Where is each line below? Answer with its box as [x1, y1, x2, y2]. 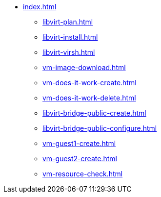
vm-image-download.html [42, 63, 126, 72]
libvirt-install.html [42, 33, 98, 41]
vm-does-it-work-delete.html [42, 94, 136, 102]
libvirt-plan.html [42, 18, 93, 26]
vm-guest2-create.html [42, 154, 117, 163]
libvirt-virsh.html [42, 48, 95, 56]
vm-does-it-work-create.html [42, 78, 137, 87]
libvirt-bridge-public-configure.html [42, 124, 157, 132]
